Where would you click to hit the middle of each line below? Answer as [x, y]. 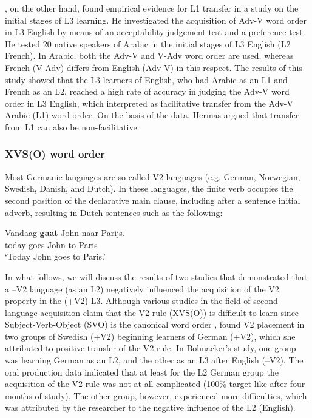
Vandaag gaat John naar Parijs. [65, 233]
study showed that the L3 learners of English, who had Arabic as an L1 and [146, 79]
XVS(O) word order [55, 154]
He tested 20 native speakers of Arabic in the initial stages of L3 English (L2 [148, 43]
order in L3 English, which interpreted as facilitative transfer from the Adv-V [149, 103]
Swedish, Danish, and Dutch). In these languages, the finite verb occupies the [149, 188]
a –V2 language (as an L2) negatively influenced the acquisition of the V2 [142, 288]
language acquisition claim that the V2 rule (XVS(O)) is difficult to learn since [152, 312]
